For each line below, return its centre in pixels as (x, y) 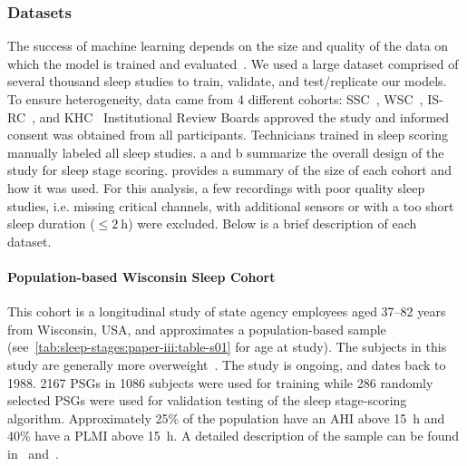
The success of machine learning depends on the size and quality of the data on (228, 46)
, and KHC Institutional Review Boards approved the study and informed (241, 116)
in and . (33, 453)
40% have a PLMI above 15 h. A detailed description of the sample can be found (233, 436)
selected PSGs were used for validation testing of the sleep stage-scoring (207, 400)
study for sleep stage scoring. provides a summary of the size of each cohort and (229, 170)
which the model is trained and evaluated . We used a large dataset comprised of (233, 63)
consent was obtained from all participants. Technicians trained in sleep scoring (228, 135)
